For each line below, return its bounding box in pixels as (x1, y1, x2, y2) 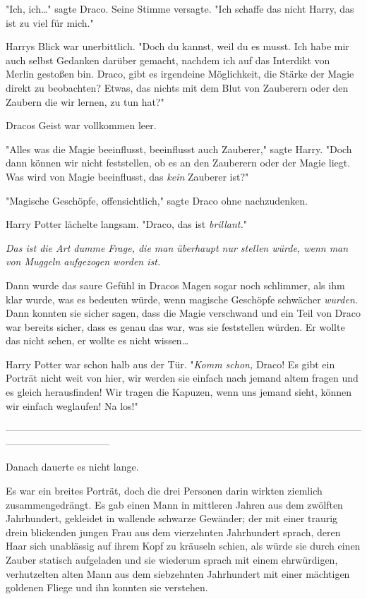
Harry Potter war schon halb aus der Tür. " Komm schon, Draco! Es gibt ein (6, 356, 335, 371)
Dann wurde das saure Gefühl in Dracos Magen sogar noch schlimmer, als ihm (6, 277, 345, 292)
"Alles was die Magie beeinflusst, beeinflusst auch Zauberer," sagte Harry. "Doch (6, 141, 352, 156)
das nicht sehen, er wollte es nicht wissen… (6, 333, 189, 348)
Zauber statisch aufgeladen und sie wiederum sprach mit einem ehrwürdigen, (6, 552, 338, 567)
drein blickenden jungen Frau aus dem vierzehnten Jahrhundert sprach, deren (6, 524, 341, 539)
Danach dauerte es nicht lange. (6, 459, 139, 474)
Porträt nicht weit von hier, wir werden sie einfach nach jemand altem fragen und (6, 370, 359, 385)
